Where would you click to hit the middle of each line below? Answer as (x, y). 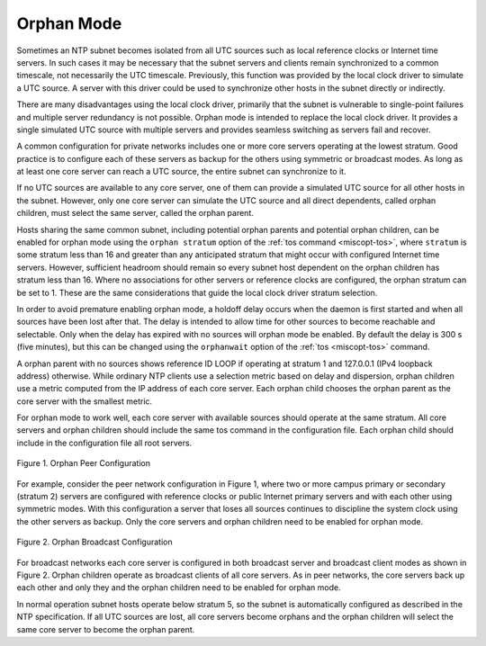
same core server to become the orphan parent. (106, 629)
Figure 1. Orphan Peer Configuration (83, 463)
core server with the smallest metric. (85, 401)
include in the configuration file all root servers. (104, 443)
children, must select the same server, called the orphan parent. (135, 213)
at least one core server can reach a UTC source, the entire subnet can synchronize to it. (181, 172)
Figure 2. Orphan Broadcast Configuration (94, 542)
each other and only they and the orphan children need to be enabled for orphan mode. (179, 588)
